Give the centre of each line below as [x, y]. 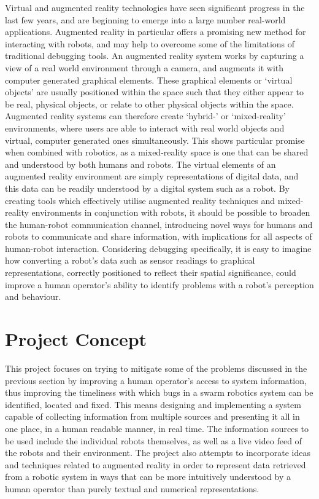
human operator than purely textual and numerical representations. [132, 488]
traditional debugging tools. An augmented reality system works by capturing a [155, 56]
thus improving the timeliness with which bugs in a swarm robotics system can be [159, 392]
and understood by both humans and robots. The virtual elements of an [140, 164]
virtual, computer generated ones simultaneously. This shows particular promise [155, 140]
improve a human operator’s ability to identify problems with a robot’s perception [159, 284]
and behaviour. [33, 297]
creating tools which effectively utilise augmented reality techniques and [140, 200]
